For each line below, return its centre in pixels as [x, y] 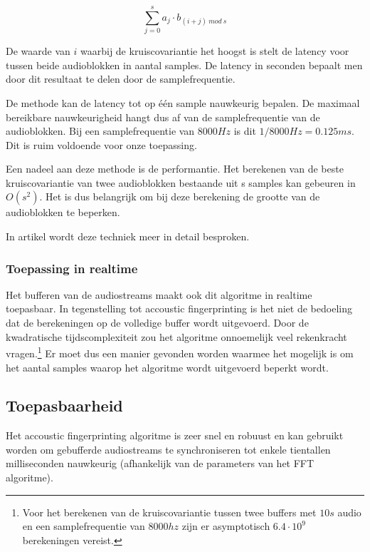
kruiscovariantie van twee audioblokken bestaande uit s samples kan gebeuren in [181, 182]
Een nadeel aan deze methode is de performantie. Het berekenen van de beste [175, 169]
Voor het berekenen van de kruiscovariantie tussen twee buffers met [169, 512]
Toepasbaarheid [64, 405]
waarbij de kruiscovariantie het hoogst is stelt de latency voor [215, 51]
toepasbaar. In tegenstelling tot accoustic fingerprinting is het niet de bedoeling [179, 308]
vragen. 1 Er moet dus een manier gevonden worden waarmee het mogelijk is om [180, 352]
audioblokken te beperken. [63, 212]
